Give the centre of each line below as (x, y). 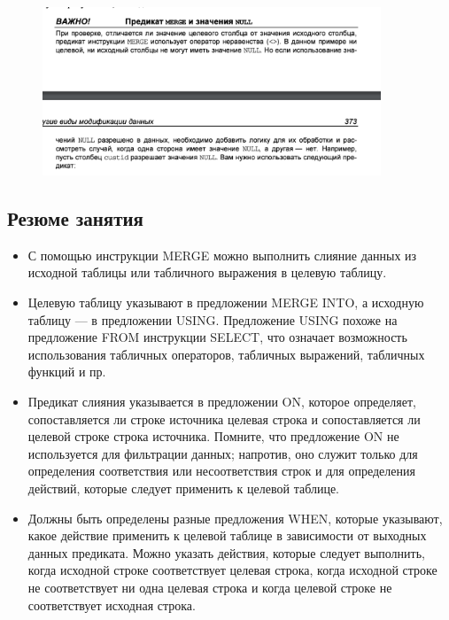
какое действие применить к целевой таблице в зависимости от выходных (227, 535)
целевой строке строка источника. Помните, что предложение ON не (213, 436)
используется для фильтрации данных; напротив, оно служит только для (223, 453)
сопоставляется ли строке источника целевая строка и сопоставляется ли (224, 418)
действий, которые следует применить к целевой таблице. (183, 488)
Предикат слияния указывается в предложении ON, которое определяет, (222, 401)
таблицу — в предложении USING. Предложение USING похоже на (213, 319)
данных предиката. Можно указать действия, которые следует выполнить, (226, 552)
